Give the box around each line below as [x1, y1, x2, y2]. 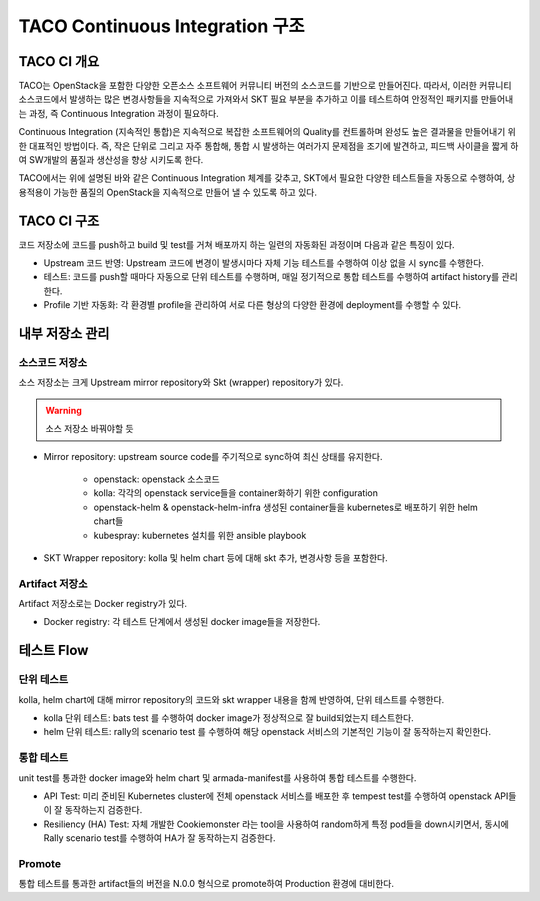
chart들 [93, 515, 124, 527]
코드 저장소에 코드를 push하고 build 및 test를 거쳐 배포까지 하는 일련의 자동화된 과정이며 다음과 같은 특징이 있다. [18, 238, 455, 250]
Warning [45, 404, 82, 416]
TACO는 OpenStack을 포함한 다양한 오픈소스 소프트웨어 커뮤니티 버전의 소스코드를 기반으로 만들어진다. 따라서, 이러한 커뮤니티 [18, 80, 512, 92]
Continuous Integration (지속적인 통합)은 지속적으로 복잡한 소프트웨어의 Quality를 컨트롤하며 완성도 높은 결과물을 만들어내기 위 [18, 126, 517, 138]
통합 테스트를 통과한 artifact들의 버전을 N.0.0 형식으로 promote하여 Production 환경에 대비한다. [18, 878, 395, 890]
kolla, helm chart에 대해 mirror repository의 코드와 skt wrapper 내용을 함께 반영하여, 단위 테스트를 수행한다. [18, 693, 445, 705]
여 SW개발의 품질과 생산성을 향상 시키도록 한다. [18, 154, 204, 166]
